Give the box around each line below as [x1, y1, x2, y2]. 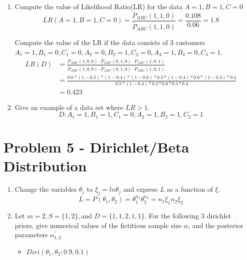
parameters [15, 229, 48, 240]
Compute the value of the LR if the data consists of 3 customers [15, 37, 205, 47]
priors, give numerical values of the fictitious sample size [15, 220, 182, 230]
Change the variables [15, 184, 77, 194]
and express [123, 184, 158, 194]
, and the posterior [188, 220, 244, 230]
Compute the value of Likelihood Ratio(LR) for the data [15, 1, 183, 11]
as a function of [167, 184, 213, 194]
